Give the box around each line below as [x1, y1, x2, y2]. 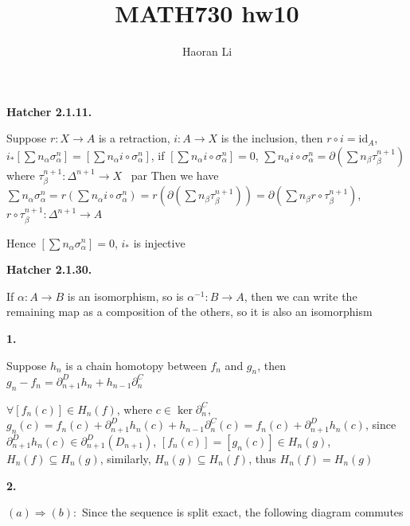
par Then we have [131, 166, 219, 183]
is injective [133, 234, 185, 251]
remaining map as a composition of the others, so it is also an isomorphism [6, 303, 373, 320]
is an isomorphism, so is [67, 287, 184, 304]
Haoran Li [182, 43, 232, 60]
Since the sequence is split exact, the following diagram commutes [81, 504, 404, 520]
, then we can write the [244, 287, 357, 304]
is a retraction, [98, 130, 170, 146]
